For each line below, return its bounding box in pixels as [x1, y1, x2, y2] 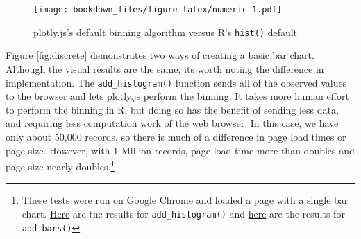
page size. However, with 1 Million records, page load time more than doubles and [6, 143, 355, 157]
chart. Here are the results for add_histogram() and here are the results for [22, 206, 345, 220]
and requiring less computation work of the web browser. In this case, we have [6, 116, 339, 130]
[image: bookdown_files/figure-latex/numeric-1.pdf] [33, 5, 282, 15]
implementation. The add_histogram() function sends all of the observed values [6, 75, 347, 89]
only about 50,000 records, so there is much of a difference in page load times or [6, 129, 346, 143]
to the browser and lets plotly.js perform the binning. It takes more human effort [6, 89, 349, 103]
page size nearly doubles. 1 [6, 157, 115, 173]
